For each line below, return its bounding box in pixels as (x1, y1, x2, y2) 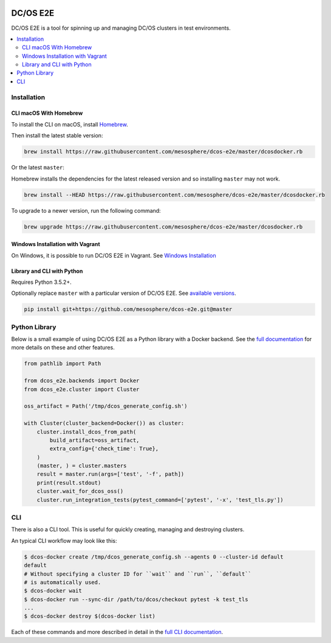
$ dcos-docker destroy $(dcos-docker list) (24, 613, 156, 620)
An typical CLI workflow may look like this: (11, 537, 118, 544)
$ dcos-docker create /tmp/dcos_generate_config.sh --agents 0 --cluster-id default (24, 553, 284, 560)
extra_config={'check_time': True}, (49, 445, 159, 452)
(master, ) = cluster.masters (36, 462, 127, 469)
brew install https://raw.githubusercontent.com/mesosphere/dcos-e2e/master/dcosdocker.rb (24, 148, 303, 155)
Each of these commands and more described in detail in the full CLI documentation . (11, 628, 224, 636)
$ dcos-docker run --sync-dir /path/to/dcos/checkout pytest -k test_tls (24, 596, 248, 603)
